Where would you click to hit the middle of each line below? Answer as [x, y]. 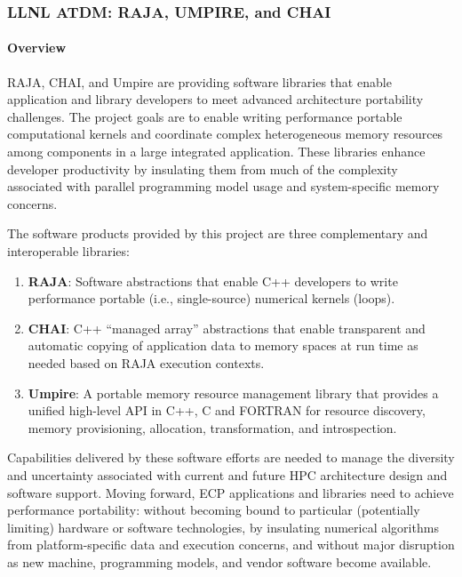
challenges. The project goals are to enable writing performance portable [205, 116]
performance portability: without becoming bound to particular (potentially [214, 510]
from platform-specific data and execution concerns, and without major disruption [231, 545]
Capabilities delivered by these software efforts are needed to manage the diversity [231, 457]
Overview [37, 48]
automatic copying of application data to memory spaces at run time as [223, 345]
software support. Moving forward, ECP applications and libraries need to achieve [231, 492]
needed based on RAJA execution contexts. [146, 362]
